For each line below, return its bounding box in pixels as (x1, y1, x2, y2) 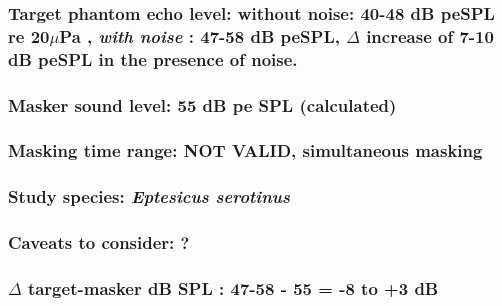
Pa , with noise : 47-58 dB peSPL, (59, 23, 340, 48)
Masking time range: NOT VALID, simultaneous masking (8, 138, 483, 163)
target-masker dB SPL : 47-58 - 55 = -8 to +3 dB (27, 275, 439, 300)
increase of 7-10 (366, 23, 494, 48)
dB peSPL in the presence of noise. (8, 46, 298, 71)
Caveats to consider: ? (8, 230, 190, 255)
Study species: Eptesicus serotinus (8, 184, 290, 209)
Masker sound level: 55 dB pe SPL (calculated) (8, 92, 397, 117)
